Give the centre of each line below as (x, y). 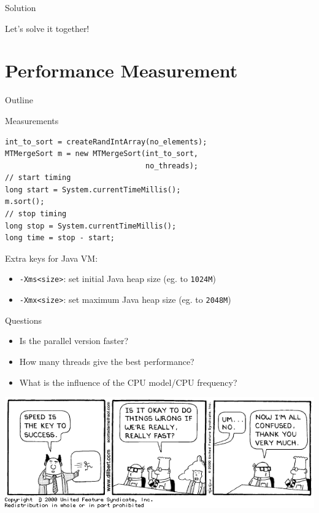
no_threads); (172, 166)
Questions (24, 320)
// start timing (38, 178)
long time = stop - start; (60, 238)
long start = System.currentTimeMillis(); (93, 190)
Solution (21, 7)
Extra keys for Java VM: (52, 258)
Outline (19, 100)
